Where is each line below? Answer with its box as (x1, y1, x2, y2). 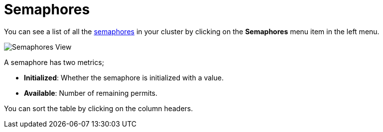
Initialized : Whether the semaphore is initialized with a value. (24, 73, 224, 82)
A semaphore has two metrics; (4, 58, 104, 66)
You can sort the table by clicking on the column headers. (4, 104, 193, 113)
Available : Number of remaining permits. (24, 88, 157, 97)
